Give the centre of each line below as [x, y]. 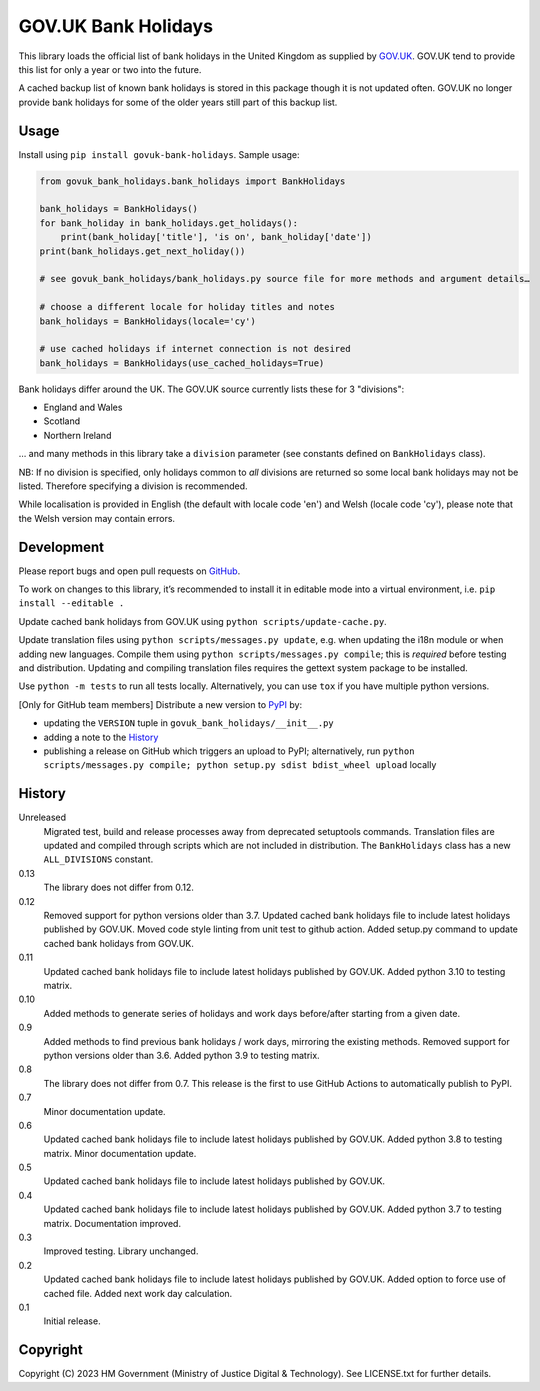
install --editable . [71, 603]
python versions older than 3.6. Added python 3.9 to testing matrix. [181, 1055]
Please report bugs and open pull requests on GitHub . [129, 571]
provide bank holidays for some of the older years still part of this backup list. [178, 102]
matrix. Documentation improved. [112, 1223]
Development [61, 546]
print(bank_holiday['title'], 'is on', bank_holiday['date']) [216, 237]
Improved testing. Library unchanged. [121, 1251]
